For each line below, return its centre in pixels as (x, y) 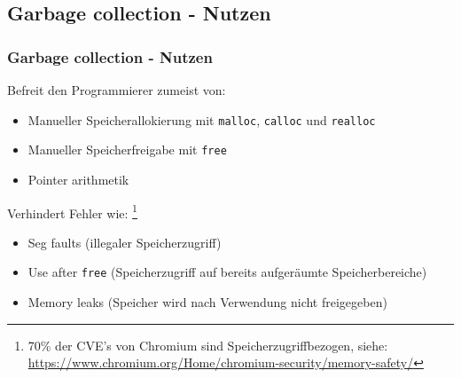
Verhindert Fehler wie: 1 (72, 211)
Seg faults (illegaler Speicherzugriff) (125, 242)
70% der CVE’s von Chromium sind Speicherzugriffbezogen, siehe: (208, 345)
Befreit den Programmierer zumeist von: (117, 90)
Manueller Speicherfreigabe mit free (127, 150)
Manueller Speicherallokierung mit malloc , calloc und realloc (202, 119)
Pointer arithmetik (78, 179)
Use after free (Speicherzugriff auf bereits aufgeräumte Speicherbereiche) (227, 272)
